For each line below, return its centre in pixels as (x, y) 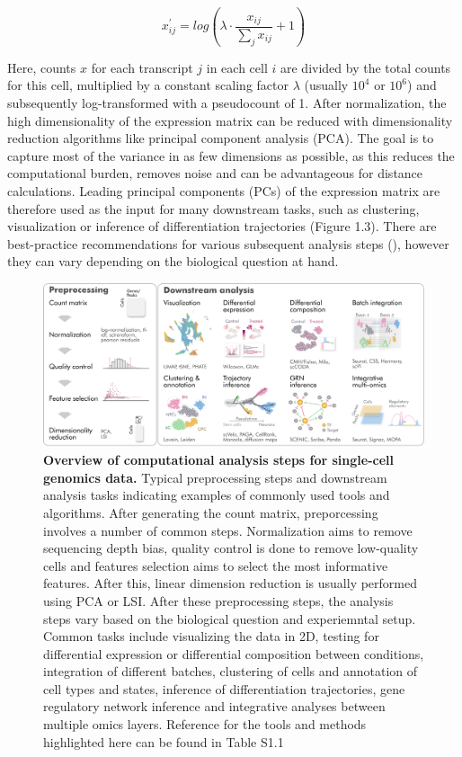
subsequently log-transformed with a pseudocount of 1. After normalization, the (227, 103)
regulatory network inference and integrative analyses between (214, 706)
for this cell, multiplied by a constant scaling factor (148, 85)
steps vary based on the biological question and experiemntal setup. (230, 618)
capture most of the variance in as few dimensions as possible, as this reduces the (231, 155)
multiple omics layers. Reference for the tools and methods (205, 724)
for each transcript (142, 67)
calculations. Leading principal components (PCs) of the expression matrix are (224, 191)
